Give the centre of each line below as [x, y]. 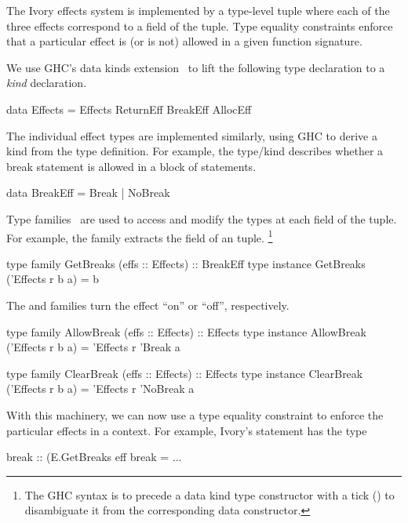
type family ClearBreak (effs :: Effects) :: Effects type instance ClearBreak [185, 373]
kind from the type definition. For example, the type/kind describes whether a [195, 151]
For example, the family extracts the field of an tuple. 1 [140, 236]
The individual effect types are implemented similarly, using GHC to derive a [192, 135]
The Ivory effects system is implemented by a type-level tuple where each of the [198, 10]
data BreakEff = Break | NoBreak [88, 192]
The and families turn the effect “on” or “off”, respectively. [148, 305]
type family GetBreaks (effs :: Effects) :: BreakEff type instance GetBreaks [186, 263]
